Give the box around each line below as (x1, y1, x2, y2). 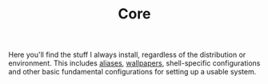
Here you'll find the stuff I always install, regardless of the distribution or (8, 50, 246, 60)
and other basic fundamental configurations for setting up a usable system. (8, 67, 257, 77)
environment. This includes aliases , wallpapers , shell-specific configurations (8, 58, 261, 68)
